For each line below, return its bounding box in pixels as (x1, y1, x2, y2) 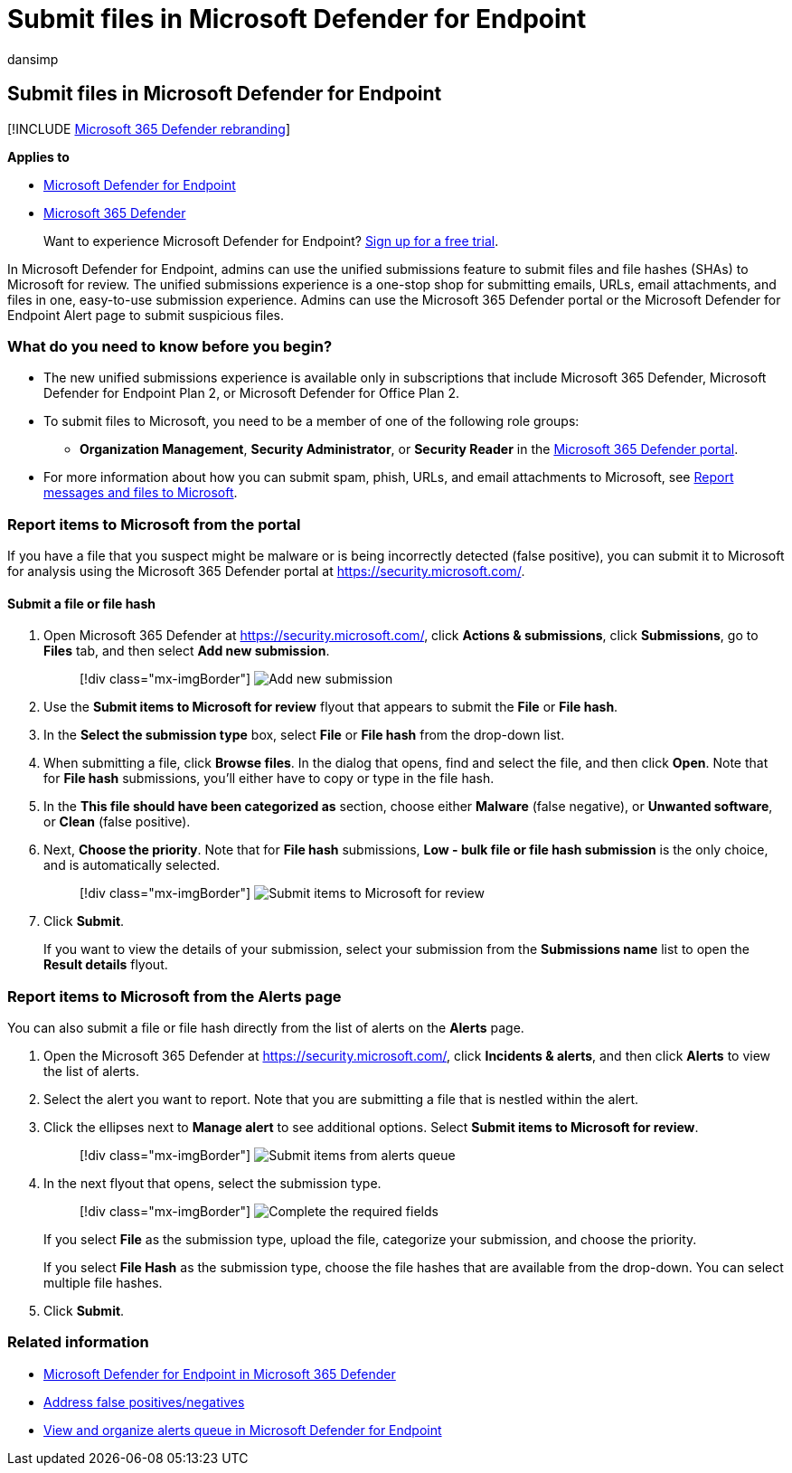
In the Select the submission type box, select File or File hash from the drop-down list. (43, 727, 565, 743)
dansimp (7, 51, 59, 67)
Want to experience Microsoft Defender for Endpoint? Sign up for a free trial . (43, 232, 499, 249)
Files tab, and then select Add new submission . (43, 643, 330, 659)
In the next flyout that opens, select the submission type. (43, 1176, 382, 1192)
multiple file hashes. (43, 1275, 163, 1291)
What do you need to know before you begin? (7, 336, 333, 355)
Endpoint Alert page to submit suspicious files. (7, 307, 285, 323)
